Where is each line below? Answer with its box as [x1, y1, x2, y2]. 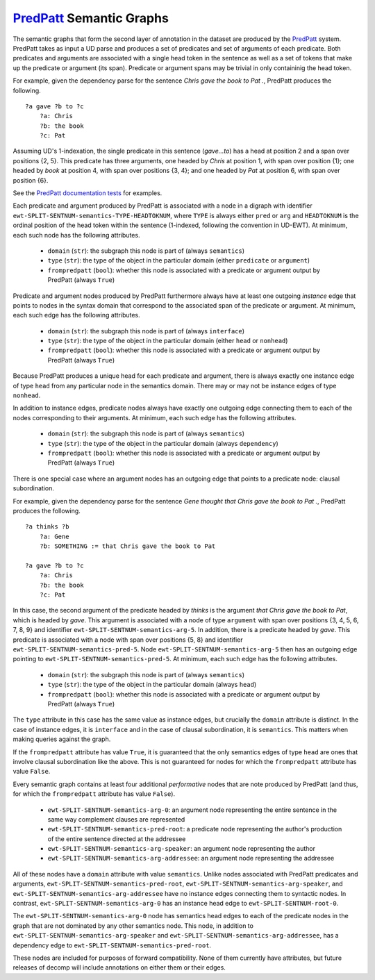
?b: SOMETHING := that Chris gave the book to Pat [39, 542, 216, 550]
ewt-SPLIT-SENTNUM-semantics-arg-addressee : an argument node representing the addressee [47, 854, 335, 863]
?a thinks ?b [25, 523, 69, 531]
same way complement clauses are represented [47, 815, 185, 823]
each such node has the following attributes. [12, 231, 140, 239]
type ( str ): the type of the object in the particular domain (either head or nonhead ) [47, 337, 288, 345]
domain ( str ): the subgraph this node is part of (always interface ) [47, 326, 245, 335]
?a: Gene [39, 532, 69, 540]
